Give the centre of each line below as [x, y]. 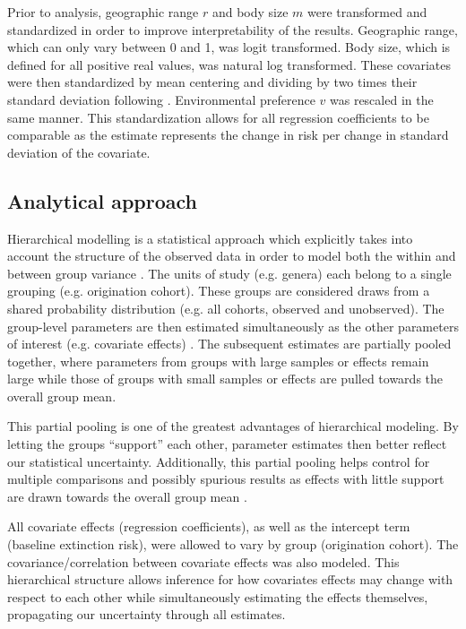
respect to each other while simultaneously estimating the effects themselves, [218, 596]
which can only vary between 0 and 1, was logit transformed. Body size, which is [229, 47]
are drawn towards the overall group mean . [127, 496]
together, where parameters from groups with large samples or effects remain [218, 361]
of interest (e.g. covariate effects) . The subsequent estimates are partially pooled [229, 344]
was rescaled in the [382, 99]
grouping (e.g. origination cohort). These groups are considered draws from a [219, 291]
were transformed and [367, 12]
